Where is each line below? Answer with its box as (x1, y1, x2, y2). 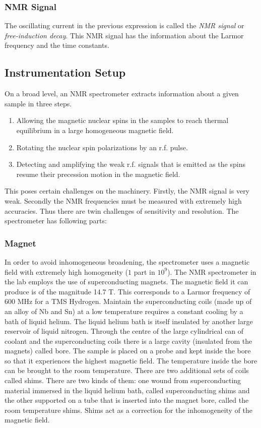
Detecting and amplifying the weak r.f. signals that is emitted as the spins (16, 159, 245, 169)
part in (134, 266, 155, 277)
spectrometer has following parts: (5, 215, 107, 226)
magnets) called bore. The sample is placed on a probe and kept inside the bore (5, 345, 251, 356)
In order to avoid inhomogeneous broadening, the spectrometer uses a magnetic (5, 256, 250, 267)
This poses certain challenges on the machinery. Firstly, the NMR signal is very (5, 186, 250, 196)
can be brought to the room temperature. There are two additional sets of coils (5, 365, 249, 376)
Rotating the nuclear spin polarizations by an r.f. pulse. (16, 142, 188, 152)
